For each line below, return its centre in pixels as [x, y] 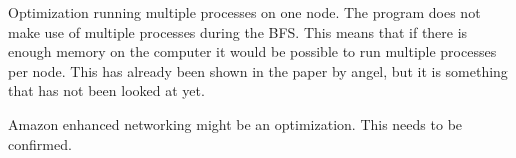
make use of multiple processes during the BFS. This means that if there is [238, 31]
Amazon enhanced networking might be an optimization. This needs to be [235, 123]
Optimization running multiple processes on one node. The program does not [244, 12]
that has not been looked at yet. [106, 90]
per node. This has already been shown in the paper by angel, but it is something [258, 70]
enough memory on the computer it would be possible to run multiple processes [252, 51]
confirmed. [40, 143]
